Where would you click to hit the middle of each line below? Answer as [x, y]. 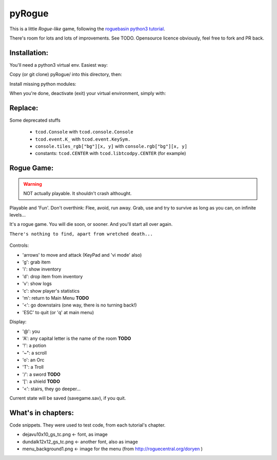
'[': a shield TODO [41, 381]
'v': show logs [37, 284]
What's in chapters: [42, 413]
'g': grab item [36, 262]
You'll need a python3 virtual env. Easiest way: [58, 65]
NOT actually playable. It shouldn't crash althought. [77, 194]
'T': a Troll [33, 367]
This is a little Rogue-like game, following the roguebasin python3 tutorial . [87, 29]
